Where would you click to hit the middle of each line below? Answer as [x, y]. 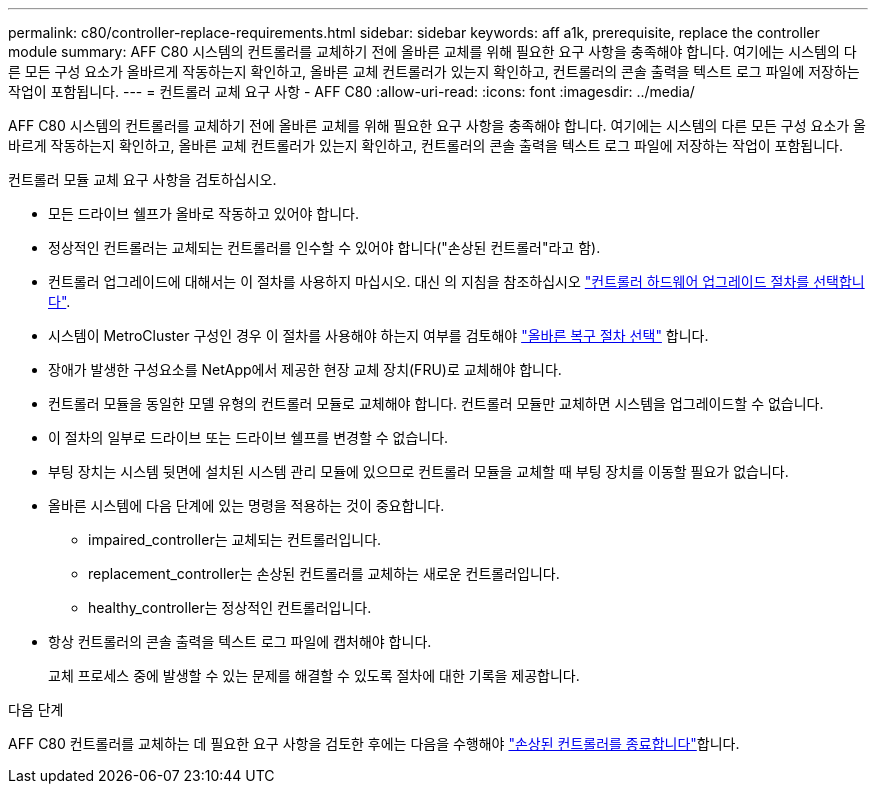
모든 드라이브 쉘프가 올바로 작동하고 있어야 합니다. [204, 213]
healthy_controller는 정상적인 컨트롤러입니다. [230, 607]
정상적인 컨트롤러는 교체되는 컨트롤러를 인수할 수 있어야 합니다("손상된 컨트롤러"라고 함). [324, 247]
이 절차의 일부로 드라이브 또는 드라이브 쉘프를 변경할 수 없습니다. [248, 437]
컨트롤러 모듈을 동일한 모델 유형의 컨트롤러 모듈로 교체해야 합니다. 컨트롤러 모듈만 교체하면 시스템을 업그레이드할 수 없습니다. [436, 403]
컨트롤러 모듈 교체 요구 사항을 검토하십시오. [142, 179]
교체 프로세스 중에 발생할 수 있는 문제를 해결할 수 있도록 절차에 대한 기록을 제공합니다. [314, 675]
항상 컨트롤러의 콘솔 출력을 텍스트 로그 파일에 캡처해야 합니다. [240, 641]
